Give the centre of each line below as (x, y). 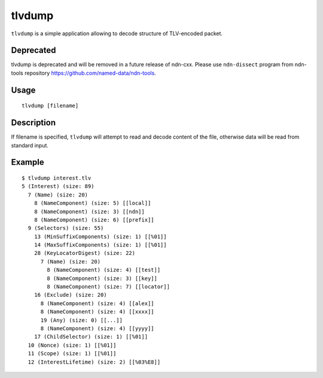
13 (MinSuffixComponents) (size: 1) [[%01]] (100, 236)
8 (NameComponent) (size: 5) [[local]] (92, 203)
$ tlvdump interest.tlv (57, 178)
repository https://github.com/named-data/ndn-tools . (90, 73)
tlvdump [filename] (50, 106)
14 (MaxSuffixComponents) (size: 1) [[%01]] (100, 245)
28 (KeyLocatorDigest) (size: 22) (85, 253)
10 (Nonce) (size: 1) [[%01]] (72, 345)
